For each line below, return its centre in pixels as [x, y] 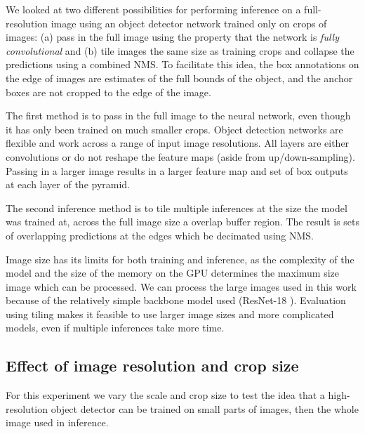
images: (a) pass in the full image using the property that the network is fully [172, 37]
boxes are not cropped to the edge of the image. [108, 92]
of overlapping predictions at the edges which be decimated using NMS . [160, 235]
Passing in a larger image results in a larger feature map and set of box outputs [177, 170]
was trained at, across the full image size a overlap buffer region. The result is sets [182, 222]
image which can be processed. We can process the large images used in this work [181, 286]
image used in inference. [57, 422]
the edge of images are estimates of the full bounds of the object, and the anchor [179, 78]
